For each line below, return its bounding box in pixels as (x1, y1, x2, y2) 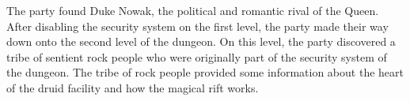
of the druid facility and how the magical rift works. (6, 79, 259, 95)
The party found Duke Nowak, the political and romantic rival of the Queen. (6, 2, 379, 18)
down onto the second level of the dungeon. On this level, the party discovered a (6, 33, 396, 50)
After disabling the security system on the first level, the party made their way (6, 17, 389, 34)
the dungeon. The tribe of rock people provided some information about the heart (6, 64, 404, 80)
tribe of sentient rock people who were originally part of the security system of (6, 48, 387, 65)
